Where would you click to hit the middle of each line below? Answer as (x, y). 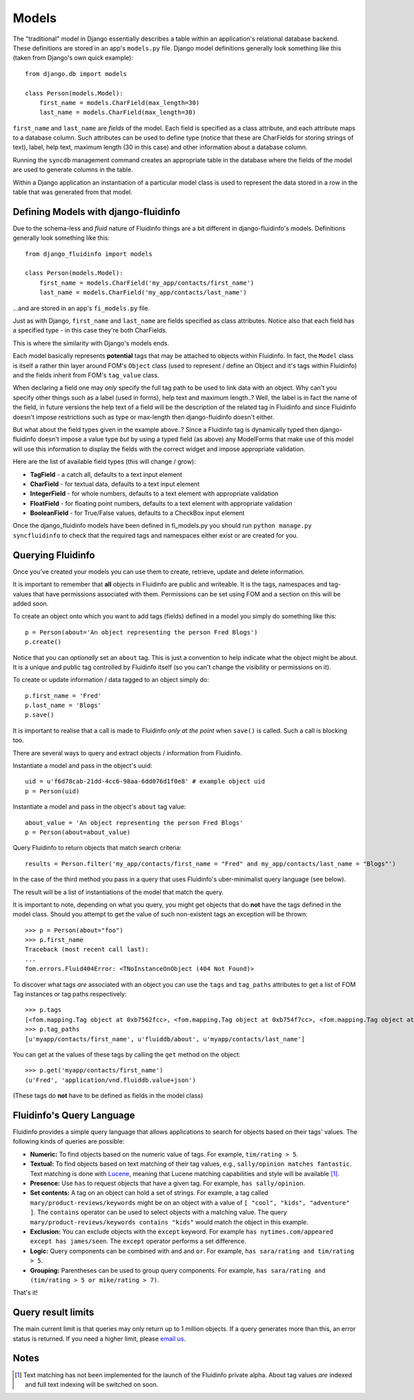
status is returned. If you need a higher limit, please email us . (99, 1338)
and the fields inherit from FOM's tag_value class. (86, 375)
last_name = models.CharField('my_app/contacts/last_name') (143, 293)
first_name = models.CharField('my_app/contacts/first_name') (147, 283)
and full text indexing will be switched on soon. (92, 1384)
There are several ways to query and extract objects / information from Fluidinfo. (127, 753)
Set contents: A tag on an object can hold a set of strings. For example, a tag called (149, 1193)
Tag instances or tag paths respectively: (70, 994)
